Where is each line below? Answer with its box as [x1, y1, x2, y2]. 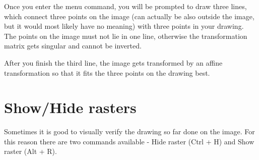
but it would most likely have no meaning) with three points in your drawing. [4, 21, 244, 31]
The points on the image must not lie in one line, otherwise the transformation [4, 30, 247, 41]
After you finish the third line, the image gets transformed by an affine [4, 57, 223, 68]
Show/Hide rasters [4, 97, 137, 118]
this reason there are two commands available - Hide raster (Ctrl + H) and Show [4, 136, 254, 146]
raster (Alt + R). [4, 146, 57, 156]
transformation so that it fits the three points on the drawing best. [4, 67, 210, 78]
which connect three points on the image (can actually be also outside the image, [4, 11, 254, 21]
